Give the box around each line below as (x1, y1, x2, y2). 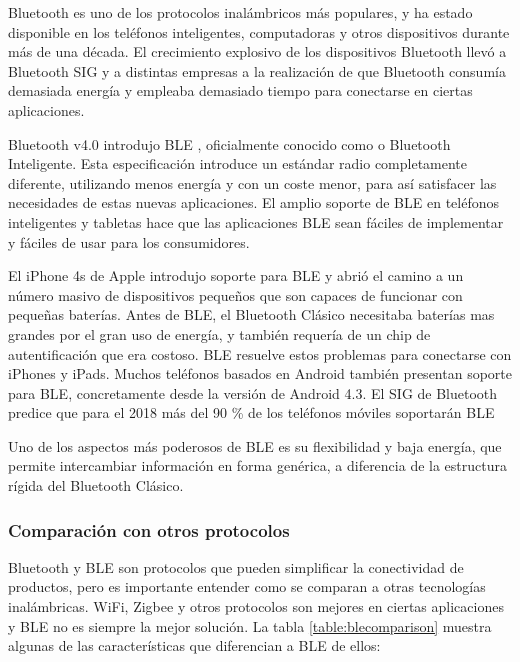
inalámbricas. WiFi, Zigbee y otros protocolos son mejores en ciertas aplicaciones (8, 596, 504, 617)
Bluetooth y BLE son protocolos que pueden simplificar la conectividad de (8, 556, 464, 577)
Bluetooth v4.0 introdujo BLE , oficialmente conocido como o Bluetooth (8, 133, 451, 154)
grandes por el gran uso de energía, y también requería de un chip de (8, 323, 431, 344)
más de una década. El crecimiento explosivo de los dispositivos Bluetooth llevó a (8, 41, 507, 62)
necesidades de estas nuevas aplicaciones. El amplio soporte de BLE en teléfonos (8, 192, 499, 213)
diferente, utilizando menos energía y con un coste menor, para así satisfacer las (8, 172, 497, 193)
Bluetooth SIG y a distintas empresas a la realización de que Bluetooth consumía (8, 60, 506, 81)
